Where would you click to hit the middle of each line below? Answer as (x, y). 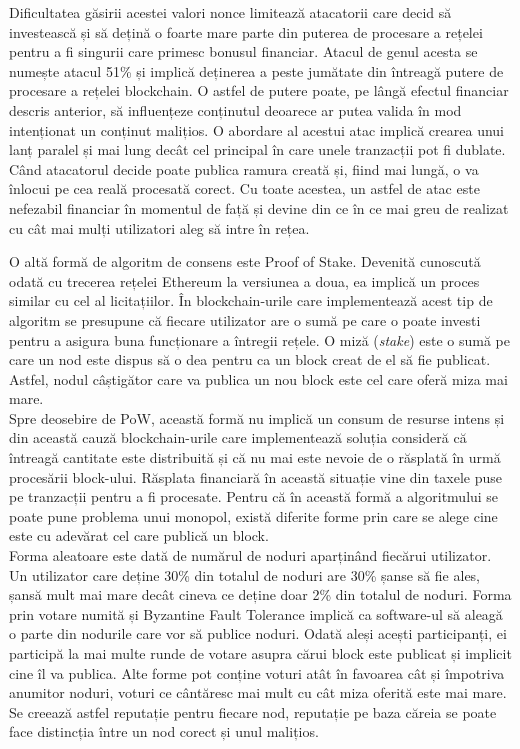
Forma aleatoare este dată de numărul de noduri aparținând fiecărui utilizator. (250, 555)
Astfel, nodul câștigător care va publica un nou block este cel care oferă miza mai (258, 378)
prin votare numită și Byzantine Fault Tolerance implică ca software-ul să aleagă (256, 613)
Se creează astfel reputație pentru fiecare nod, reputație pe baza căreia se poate (253, 711)
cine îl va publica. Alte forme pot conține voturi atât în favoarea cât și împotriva (257, 672)
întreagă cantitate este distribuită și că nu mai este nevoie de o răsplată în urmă (255, 457)
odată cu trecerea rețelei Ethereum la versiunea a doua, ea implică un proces (244, 280)
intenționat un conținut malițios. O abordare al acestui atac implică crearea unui (256, 129)
